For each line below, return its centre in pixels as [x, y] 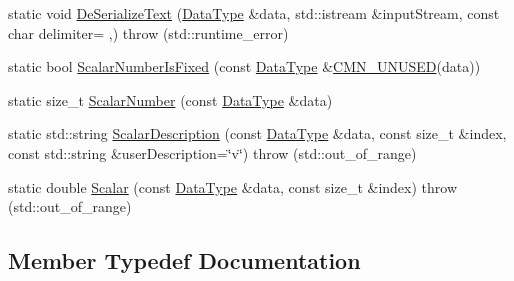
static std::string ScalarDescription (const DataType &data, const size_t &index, [257, 133]
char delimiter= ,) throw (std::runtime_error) [148, 32]
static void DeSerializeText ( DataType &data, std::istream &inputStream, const [254, 13]
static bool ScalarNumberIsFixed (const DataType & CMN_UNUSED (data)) [244, 66]
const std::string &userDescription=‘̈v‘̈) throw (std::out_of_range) [212, 152]
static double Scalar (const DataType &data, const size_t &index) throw [233, 186]
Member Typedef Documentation [184, 260]
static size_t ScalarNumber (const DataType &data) [170, 99]
